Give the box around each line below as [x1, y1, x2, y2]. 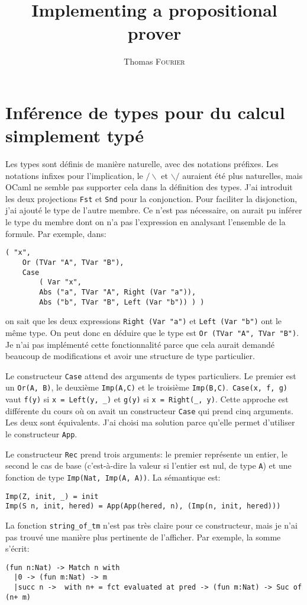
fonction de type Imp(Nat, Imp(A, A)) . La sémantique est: [5, 470, 221, 483]
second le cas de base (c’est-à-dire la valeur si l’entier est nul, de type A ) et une [5, 459, 292, 472]
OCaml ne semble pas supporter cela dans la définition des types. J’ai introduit [5, 181, 293, 193]
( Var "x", [39, 278, 82, 287]
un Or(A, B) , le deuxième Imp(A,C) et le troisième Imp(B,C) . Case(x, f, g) [5, 381, 287, 393]
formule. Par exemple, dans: [5, 227, 106, 239]
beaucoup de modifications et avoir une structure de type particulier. [5, 350, 255, 362]
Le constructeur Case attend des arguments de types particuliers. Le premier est [5, 369, 296, 382]
